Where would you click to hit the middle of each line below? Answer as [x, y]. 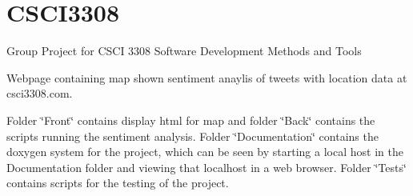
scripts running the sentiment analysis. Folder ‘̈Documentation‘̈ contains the [192, 136]
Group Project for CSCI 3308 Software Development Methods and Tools [184, 51]
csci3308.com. [40, 93]
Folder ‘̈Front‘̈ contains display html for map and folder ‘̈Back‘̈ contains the [191, 120]
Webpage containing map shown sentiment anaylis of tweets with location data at [207, 77]
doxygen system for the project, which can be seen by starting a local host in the [205, 152]
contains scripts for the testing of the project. [118, 183]
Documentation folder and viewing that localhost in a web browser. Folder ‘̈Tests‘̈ [206, 167]
